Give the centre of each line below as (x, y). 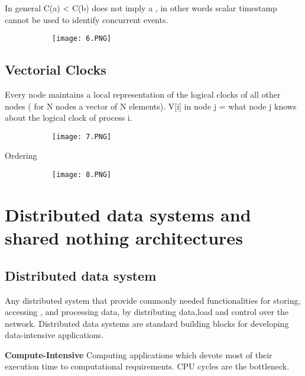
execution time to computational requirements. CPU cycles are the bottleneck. (147, 366)
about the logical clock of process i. (69, 118)
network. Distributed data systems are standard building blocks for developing (147, 323)
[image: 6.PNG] (82, 39)
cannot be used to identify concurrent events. (87, 19)
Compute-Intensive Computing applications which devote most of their (139, 354)
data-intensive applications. (54, 335)
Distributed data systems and (128, 214)
